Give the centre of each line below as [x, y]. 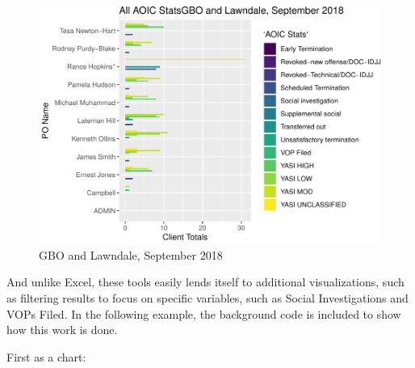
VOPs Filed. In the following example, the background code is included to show [204, 313]
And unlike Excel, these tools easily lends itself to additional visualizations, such [205, 282]
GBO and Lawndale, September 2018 [131, 254]
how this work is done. [62, 330]
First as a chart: [46, 356]
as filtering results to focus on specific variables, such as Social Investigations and [207, 298]
